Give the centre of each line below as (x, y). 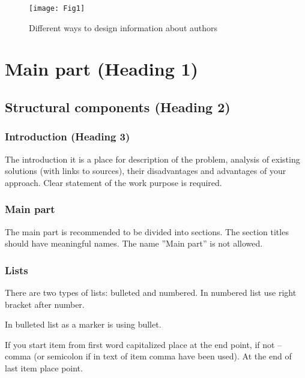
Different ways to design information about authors (123, 27)
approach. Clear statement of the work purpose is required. (113, 182)
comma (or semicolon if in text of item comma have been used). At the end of (148, 356)
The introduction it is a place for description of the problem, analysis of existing (152, 159)
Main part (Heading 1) (102, 69)
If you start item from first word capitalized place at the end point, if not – (143, 344)
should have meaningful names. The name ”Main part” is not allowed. (134, 243)
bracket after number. (45, 304)
